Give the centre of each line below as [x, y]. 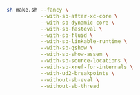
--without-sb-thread [70, 86]
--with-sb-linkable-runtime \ [84, 42]
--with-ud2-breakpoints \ [78, 73]
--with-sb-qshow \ [67, 48]
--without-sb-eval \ [70, 80]
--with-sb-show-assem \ [74, 55]
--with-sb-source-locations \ [84, 61]
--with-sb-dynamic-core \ [78, 23]
